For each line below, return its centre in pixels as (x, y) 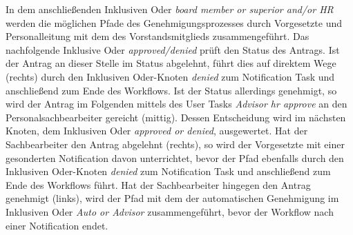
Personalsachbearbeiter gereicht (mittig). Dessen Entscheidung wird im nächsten (176, 117)
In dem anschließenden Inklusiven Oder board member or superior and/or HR (170, 9)
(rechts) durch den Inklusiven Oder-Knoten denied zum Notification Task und (170, 76)
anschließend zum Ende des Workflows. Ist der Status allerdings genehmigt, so (171, 90)
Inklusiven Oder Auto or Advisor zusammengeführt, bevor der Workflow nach (170, 211)
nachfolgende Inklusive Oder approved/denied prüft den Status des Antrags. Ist (173, 49)
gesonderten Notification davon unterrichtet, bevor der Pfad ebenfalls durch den (175, 157)
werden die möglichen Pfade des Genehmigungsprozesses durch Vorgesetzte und (174, 22)
